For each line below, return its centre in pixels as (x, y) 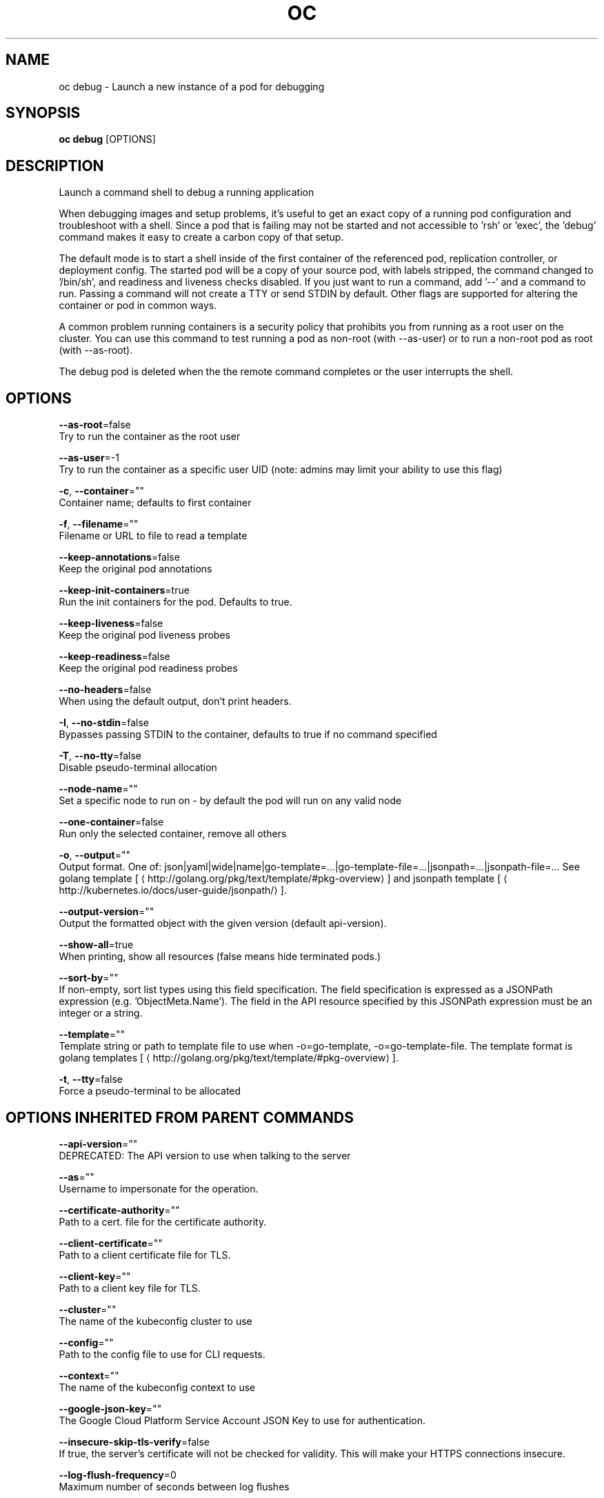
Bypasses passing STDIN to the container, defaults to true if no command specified (248, 735)
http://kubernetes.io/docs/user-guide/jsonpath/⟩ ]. (173, 890)
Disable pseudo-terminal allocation (138, 768)
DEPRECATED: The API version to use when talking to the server (205, 1155)
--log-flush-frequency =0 (118, 1475)
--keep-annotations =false (119, 557)
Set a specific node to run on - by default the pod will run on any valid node (230, 801)
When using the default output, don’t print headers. (175, 701)
